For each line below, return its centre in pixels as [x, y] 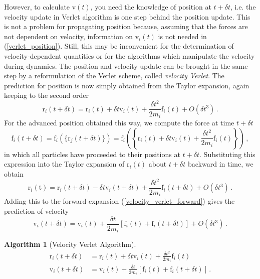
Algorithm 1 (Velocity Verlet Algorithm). [70, 244]
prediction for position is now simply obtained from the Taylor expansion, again [127, 85]
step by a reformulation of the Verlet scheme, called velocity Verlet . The [114, 76]
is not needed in [182, 36]
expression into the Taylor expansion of [64, 164]
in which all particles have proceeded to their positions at [92, 154]
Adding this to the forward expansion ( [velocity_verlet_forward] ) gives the [119, 201]
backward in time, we [221, 164]
